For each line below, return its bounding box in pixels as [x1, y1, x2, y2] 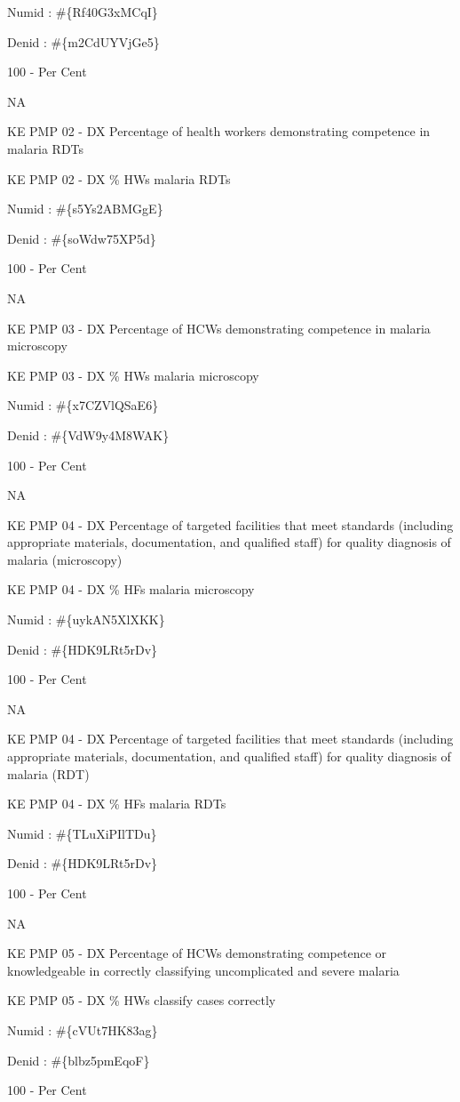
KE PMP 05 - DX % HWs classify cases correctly [7, 991, 276, 1009]
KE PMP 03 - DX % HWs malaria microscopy [7, 366, 259, 384]
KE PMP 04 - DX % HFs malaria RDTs [7, 794, 226, 813]
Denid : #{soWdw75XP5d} [7, 229, 156, 247]
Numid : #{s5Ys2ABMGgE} [7, 199, 163, 218]
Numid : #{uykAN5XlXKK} [7, 610, 165, 629]
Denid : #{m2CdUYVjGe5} [7, 32, 160, 51]
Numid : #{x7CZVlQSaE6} [7, 396, 159, 414]
